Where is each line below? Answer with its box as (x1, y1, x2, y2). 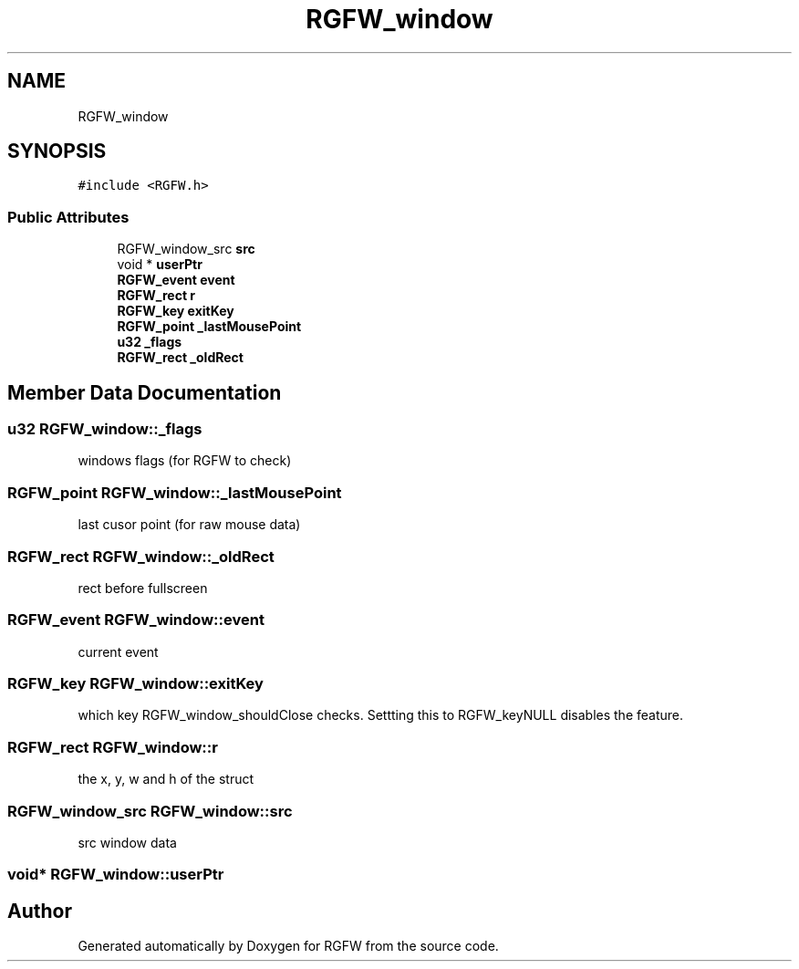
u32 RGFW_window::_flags (7, 420, 202, 439)
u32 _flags (117, 334, 182, 350)
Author (7, 899, 72, 922)
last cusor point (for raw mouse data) (78, 516, 301, 533)
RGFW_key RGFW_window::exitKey (7, 674, 264, 693)
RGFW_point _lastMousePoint (117, 318, 302, 335)
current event (78, 643, 159, 660)
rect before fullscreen (78, 579, 208, 596)
